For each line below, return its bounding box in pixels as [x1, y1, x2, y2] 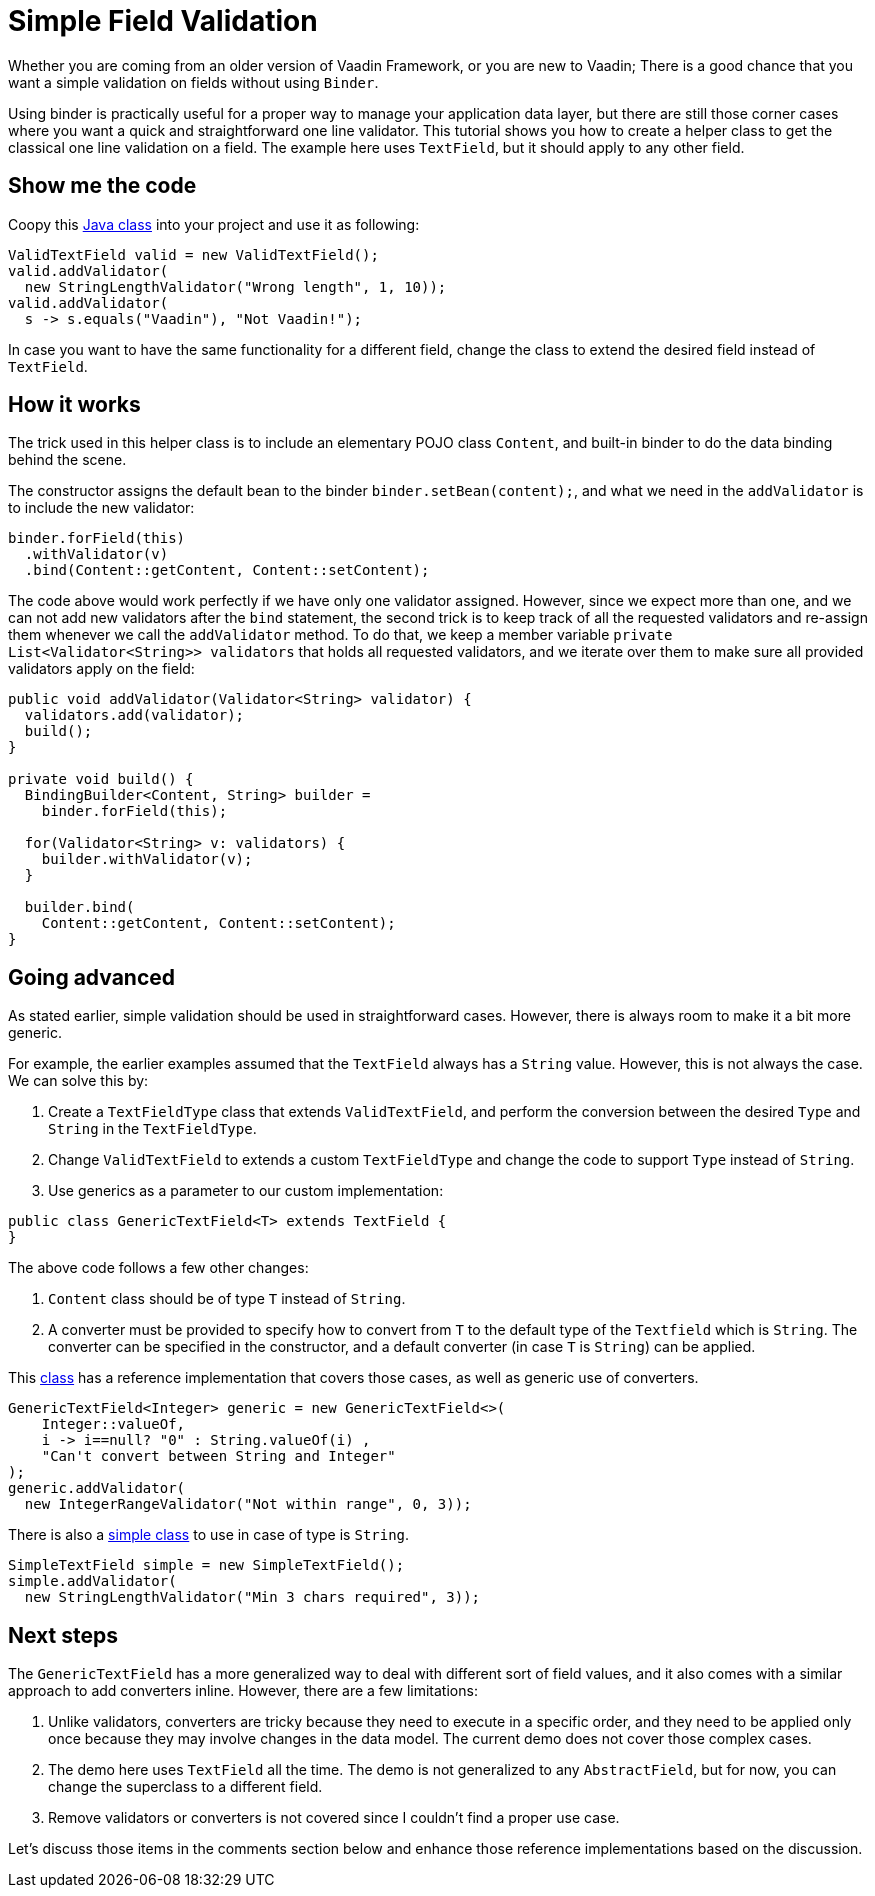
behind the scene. [8, 451, 127, 469]
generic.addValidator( [8, 1480, 186, 1497]
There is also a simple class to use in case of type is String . [8, 1526, 410, 1544]
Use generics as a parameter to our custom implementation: [48, 1182, 444, 1200]
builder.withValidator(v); [41, 851, 253, 868]
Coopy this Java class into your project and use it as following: [8, 215, 420, 233]
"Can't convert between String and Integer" [41, 1448, 396, 1465]
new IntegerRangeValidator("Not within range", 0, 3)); [24, 1496, 472, 1513]
